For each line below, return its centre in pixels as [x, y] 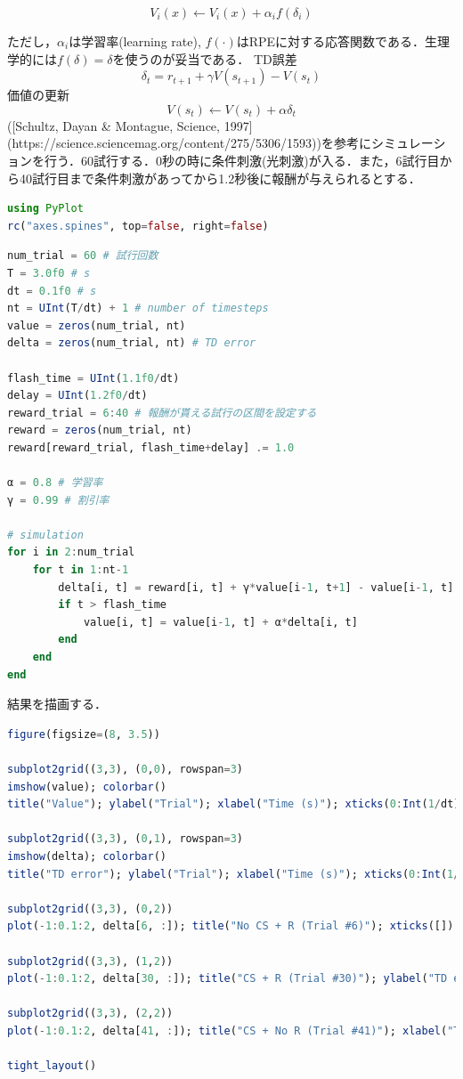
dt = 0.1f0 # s [52, 291]
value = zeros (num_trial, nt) [97, 325]
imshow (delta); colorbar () [87, 856]
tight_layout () [52, 1066]
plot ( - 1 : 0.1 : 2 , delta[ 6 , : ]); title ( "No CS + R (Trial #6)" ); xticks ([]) [231, 926]
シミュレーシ [408, 143]
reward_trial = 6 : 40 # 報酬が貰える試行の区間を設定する [162, 413]
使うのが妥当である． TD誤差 [211, 58]
